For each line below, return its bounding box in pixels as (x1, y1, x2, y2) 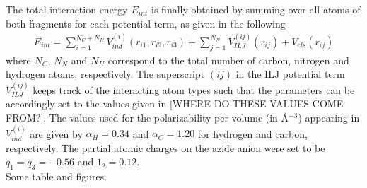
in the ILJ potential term (235, 66, 345, 81)
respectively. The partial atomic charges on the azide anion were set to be (6, 140, 325, 155)
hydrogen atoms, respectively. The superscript (6, 66, 205, 81)
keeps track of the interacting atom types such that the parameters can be (33, 82, 355, 97)
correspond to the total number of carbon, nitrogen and (107, 52, 349, 67)
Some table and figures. (6, 169, 107, 184)
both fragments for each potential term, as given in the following (6, 16, 286, 30)
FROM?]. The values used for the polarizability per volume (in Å (6, 110, 289, 125)
